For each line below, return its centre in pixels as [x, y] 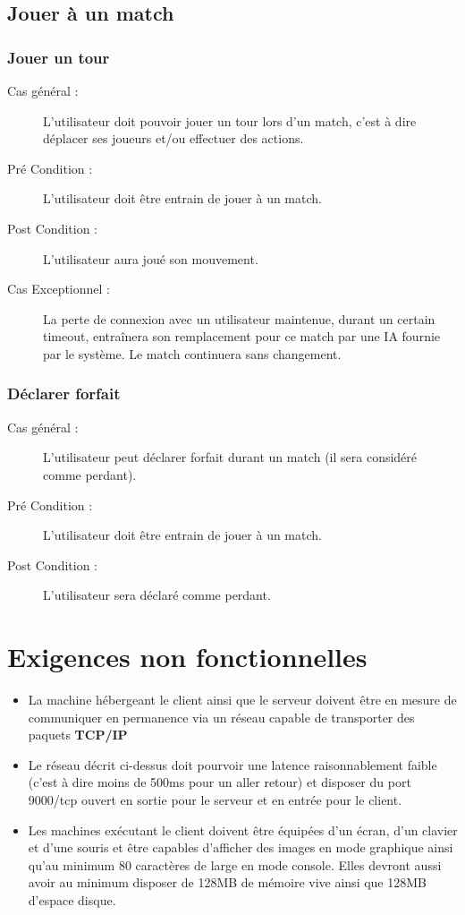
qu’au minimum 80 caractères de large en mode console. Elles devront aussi [235, 864]
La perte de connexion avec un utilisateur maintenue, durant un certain [239, 318]
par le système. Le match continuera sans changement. [192, 353]
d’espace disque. [72, 899]
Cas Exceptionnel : [59, 289]
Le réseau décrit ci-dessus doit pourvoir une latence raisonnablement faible [232, 764]
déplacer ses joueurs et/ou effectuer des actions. [173, 138]
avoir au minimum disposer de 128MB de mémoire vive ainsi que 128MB [227, 882]
